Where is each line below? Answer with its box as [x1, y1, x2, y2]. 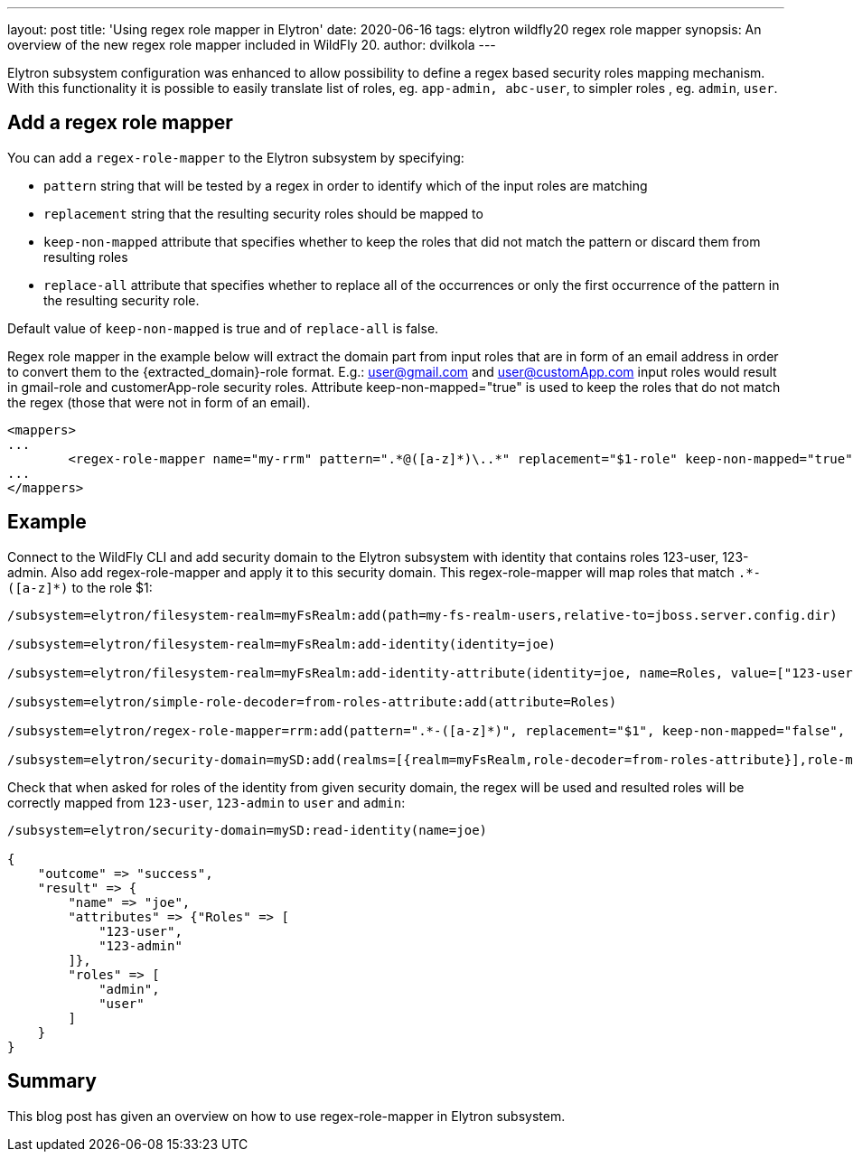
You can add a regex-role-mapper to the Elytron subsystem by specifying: [7, 149, 464, 165]
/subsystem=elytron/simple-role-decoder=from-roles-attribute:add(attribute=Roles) [7, 694, 617, 709]
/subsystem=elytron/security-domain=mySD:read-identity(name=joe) [7, 822, 488, 837]
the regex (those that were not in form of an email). [7, 394, 311, 410]
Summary [7, 1070, 97, 1093]
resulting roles [43, 248, 128, 265]
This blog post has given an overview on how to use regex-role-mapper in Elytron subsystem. [7, 1108, 566, 1124]
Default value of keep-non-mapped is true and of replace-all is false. [7, 320, 439, 336]
